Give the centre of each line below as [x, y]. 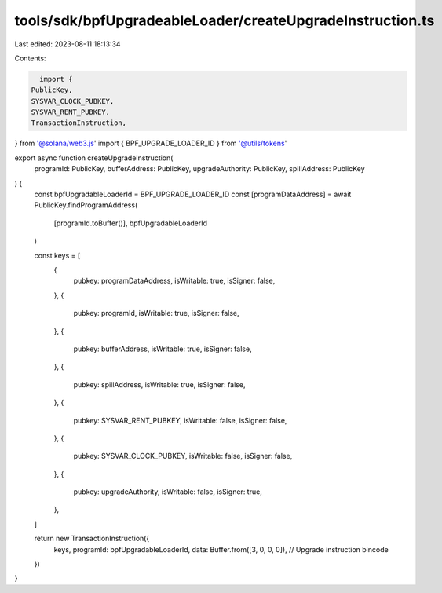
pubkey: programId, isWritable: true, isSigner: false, [156, 313]
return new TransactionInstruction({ [92, 539]
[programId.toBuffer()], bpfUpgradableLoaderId [131, 223]
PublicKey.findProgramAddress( [86, 205]
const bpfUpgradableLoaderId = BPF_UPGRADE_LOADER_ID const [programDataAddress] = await [193, 194]
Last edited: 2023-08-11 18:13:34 [68, 44]
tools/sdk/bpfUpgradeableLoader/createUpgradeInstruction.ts [225, 20]
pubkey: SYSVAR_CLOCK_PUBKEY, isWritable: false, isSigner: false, [183, 456]
